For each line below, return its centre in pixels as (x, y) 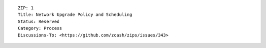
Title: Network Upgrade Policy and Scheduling (75, 15)
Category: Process (40, 28)
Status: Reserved (39, 21)
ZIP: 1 (26, 8)
